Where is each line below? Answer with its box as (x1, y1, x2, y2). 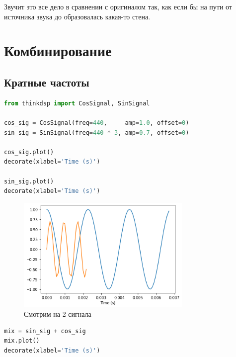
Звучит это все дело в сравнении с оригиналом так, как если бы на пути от (4, 1, 232, 11)
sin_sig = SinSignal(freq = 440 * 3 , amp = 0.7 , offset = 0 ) (4, 129, 189, 136)
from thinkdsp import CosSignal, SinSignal (4, 99, 150, 107)
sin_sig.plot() (4, 178, 54, 185)
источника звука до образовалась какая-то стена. (4, 11, 151, 21)
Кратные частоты (4, 74, 89, 89)
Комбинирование (4, 40, 112, 61)
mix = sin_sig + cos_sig (4, 327, 86, 335)
